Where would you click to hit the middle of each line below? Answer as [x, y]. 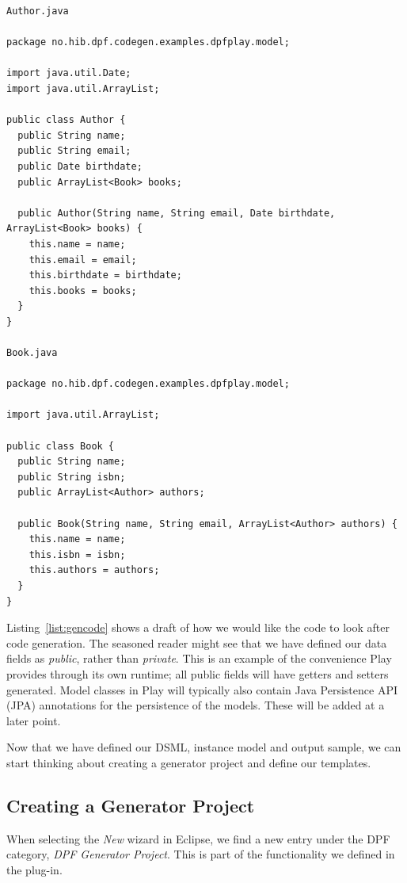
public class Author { [66, 120]
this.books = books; [83, 291]
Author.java [38, 11]
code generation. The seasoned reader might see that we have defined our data [197, 642]
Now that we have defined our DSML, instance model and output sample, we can [204, 747]
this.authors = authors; [94, 570]
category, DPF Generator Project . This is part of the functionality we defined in [201, 854]
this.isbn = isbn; [77, 554]
